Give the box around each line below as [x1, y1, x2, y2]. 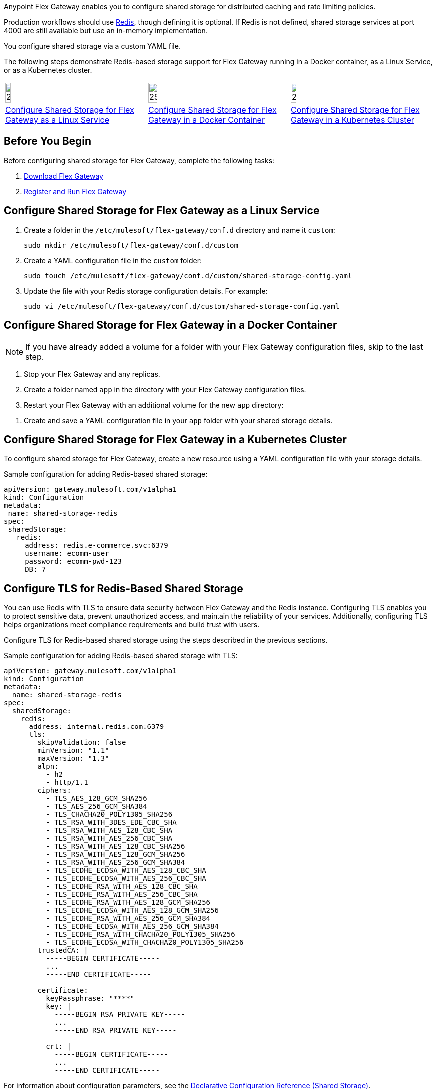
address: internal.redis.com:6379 [29, 723, 164, 731]
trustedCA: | [37, 946, 88, 955]
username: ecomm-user [25, 549, 109, 558]
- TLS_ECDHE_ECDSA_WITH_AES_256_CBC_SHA [46, 874, 206, 883]
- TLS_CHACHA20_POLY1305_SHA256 [46, 810, 173, 819]
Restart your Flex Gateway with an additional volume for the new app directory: [24, 400, 284, 409]
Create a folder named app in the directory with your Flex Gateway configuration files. [24, 385, 306, 394]
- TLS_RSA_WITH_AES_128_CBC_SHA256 [46, 842, 185, 851]
